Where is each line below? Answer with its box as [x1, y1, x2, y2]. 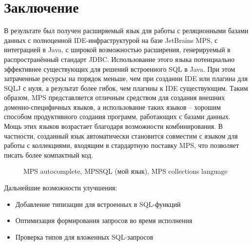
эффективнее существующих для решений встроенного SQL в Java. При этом [4, 63, 235, 74]
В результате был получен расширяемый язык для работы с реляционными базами [4, 25, 249, 36]
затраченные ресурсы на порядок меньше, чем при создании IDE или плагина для [4, 73, 248, 83]
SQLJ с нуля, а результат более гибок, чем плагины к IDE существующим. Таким [4, 82, 248, 93]
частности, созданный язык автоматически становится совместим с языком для [4, 130, 238, 141]
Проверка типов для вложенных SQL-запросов [15, 231, 153, 242]
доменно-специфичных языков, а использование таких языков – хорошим [4, 102, 221, 112]
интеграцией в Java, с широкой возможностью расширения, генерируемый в [4, 44, 231, 55]
